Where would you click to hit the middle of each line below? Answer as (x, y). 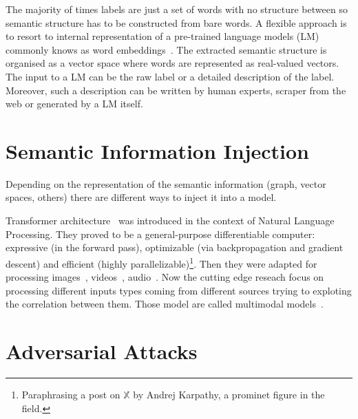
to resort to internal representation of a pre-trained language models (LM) (162, 36)
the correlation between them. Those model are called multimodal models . (165, 304)
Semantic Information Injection (157, 150)
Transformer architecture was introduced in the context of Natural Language (170, 221)
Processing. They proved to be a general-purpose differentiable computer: (160, 234)
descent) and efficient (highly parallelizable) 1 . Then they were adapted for (161, 262)
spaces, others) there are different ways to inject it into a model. (141, 197)
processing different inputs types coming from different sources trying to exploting (179, 290)
